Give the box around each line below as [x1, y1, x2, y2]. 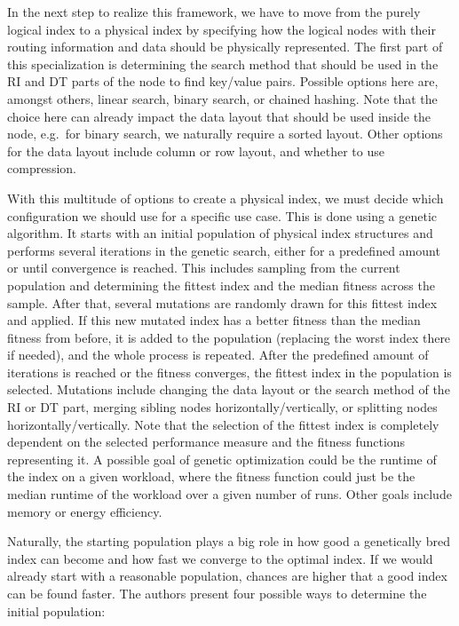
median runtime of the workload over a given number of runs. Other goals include [7, 485, 452, 503]
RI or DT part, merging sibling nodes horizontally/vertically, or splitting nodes [7, 398, 438, 416]
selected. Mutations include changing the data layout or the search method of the [7, 380, 450, 399]
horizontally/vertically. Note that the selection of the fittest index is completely [7, 415, 439, 433]
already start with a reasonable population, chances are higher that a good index [7, 567, 447, 585]
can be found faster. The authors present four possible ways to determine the [7, 584, 427, 602]
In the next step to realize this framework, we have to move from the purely [7, 3, 421, 20]
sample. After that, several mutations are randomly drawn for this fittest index [7, 293, 438, 312]
